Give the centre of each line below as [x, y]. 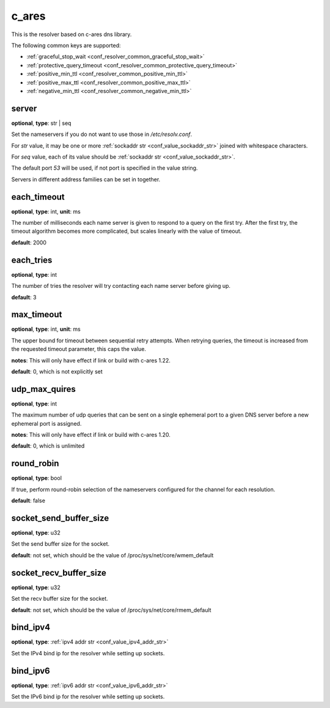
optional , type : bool [37, 478]
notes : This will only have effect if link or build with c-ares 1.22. [91, 360]
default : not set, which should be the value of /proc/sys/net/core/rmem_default [111, 610]
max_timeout [37, 314]
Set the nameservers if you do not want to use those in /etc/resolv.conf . [102, 134]
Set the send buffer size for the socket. [61, 544]
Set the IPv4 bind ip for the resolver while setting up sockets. [88, 653]
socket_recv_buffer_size [59, 573]
